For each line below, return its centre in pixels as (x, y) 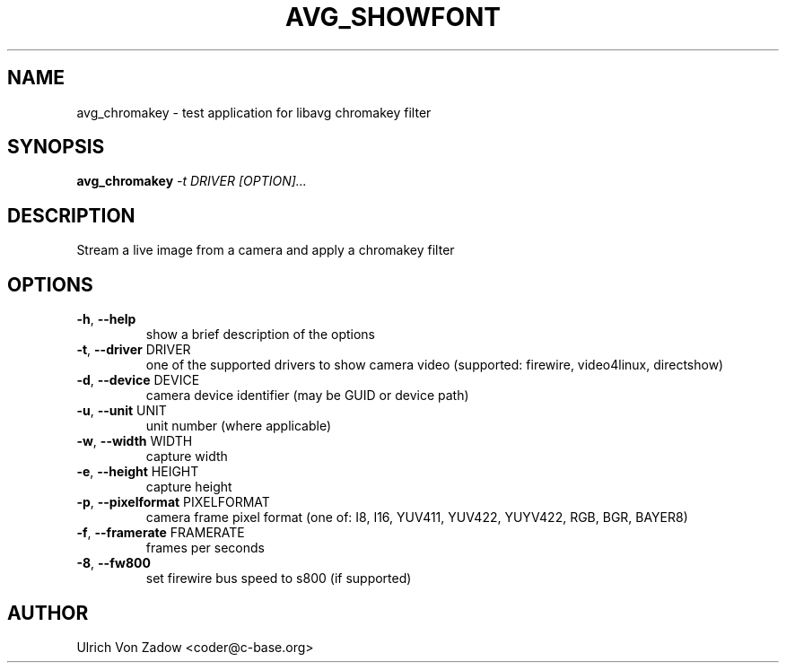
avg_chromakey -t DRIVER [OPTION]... (192, 181)
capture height (189, 487)
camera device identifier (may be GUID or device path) (307, 396)
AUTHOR (48, 613)
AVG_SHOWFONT (393, 17)
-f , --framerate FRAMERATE (161, 533)
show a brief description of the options (260, 335)
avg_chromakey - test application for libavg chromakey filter (254, 112)
